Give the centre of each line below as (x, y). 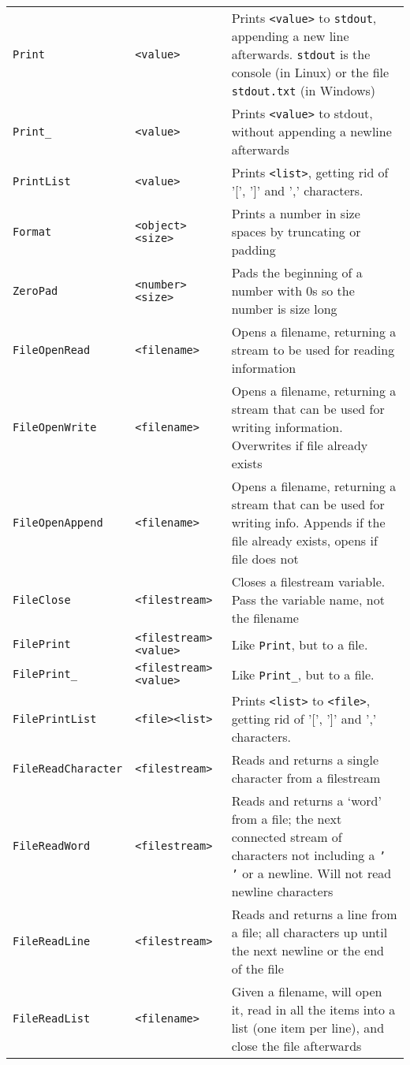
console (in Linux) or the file (310, 72)
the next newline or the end (308, 950)
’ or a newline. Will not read (311, 873)
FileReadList (52, 1018)
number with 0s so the (293, 290)
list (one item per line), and (308, 1028)
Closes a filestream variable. (308, 581)
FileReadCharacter (68, 769)
